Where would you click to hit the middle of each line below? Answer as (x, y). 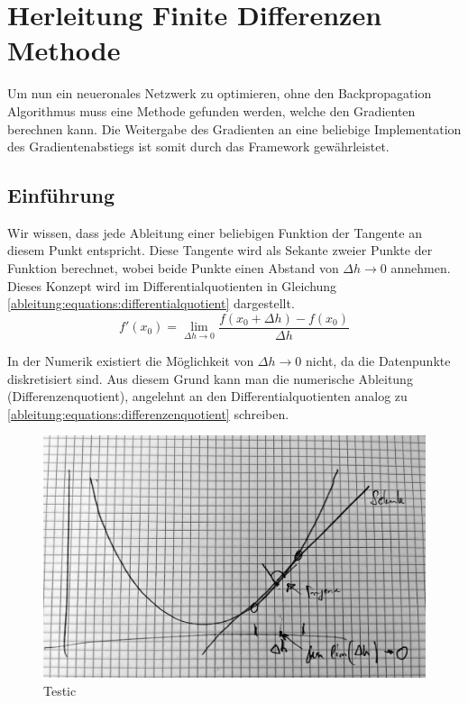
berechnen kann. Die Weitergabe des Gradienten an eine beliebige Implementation (234, 128)
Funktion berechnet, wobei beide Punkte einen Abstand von (173, 268)
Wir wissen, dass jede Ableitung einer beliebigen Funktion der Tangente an (215, 232)
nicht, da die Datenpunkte (378, 360)
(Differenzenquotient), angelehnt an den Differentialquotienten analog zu (207, 396)
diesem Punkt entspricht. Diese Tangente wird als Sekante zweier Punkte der (220, 250)
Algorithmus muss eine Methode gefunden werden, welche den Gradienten (211, 110)
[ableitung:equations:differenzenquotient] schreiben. (148, 413)
